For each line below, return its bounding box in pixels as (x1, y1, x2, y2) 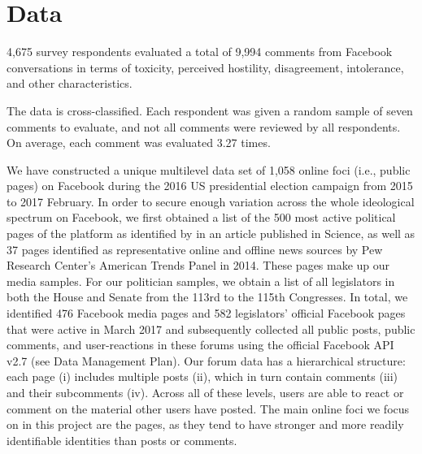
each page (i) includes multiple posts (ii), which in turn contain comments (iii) (7, 368, 398, 385)
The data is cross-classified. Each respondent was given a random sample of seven (7, 102, 413, 119)
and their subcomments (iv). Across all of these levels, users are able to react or (7, 384, 404, 400)
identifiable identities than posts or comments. (7, 431, 237, 448)
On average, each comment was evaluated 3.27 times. (7, 134, 271, 151)
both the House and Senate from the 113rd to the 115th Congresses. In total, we (7, 288, 408, 305)
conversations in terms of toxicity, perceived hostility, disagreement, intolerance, (7, 58, 404, 76)
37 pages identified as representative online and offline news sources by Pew (7, 240, 383, 257)
